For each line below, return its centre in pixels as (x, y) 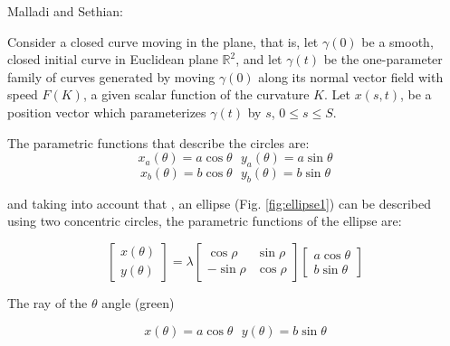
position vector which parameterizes (107, 112)
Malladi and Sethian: (65, 11)
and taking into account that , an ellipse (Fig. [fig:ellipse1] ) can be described (219, 203)
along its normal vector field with (351, 76)
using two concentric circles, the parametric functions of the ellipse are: (205, 221)
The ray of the (48, 302)
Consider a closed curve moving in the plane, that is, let (163, 41)
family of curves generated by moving (111, 76)
